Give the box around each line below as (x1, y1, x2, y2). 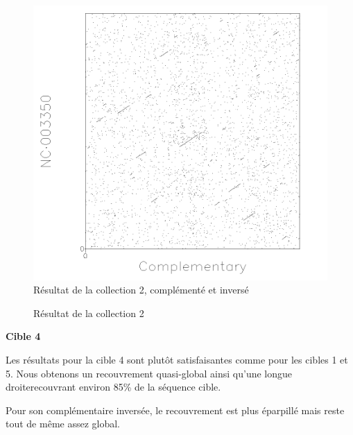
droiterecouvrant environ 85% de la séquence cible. (6, 379, 221, 394)
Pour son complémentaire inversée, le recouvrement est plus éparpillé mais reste (6, 402, 345, 417)
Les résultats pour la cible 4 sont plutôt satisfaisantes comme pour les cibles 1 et (6, 352, 348, 366)
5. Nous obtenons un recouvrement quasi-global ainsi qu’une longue (6, 366, 293, 380)
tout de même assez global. (6, 416, 121, 431)
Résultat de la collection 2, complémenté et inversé (33, 282, 249, 297)
